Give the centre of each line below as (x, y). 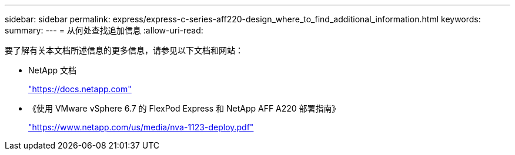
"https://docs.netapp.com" (80, 89)
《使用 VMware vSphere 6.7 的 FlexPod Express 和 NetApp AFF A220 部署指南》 (184, 108)
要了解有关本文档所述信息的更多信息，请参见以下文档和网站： (124, 50)
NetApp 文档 (53, 70)
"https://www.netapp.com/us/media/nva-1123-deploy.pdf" (141, 127)
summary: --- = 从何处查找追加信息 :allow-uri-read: (104, 30)
